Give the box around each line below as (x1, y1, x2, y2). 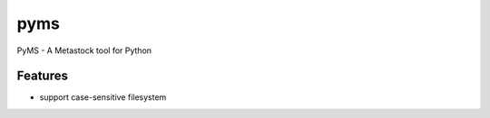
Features (16, 68, 68, 84)
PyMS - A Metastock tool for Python (16, 45, 152, 56)
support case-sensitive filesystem (39, 92, 167, 103)
